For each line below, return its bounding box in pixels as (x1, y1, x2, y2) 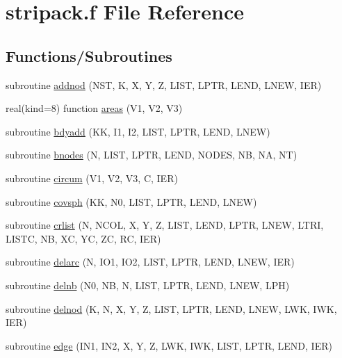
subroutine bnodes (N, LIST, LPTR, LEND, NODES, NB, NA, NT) (6, 147, 298, 162)
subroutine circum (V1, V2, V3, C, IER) (6, 170, 178, 185)
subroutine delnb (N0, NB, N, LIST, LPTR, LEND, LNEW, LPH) (6, 277, 290, 292)
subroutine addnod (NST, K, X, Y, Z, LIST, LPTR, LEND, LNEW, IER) (6, 77, 322, 92)
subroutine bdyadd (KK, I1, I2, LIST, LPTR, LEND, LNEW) (6, 124, 270, 138)
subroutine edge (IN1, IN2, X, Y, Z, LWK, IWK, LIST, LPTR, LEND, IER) (6, 338, 332, 352)
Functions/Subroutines (6, 44, 172, 66)
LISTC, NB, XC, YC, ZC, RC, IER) (6, 231, 161, 245)
